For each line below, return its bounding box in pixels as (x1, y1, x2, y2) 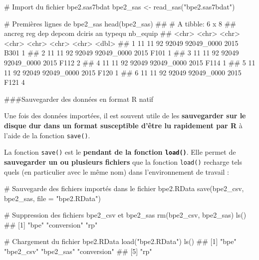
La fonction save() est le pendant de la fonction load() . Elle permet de (4, 147, 236, 157)
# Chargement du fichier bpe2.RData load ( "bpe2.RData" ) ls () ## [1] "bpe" (4, 236, 237, 247)
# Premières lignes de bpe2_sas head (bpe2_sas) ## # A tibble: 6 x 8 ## (4, 18, 237, 28)
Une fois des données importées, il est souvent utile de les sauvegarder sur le (4, 110, 246, 121)
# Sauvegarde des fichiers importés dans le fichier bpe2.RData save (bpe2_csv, (4, 183, 244, 194)
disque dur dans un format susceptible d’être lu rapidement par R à (4, 120, 243, 130)
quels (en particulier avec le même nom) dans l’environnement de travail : (4, 166, 229, 177)
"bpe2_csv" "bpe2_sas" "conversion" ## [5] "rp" (4, 246, 152, 257)
